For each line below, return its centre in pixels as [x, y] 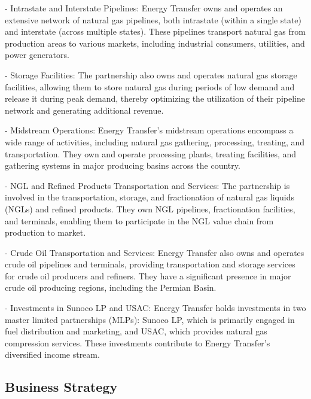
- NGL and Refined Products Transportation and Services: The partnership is [147, 185]
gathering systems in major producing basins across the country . [123, 165]
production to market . [45, 232]
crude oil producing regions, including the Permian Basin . [111, 287]
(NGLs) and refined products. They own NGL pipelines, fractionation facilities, [150, 208]
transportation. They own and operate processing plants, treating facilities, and [151, 153]
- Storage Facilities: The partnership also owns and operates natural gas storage [151, 74]
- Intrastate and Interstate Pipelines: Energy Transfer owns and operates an [144, 8]
